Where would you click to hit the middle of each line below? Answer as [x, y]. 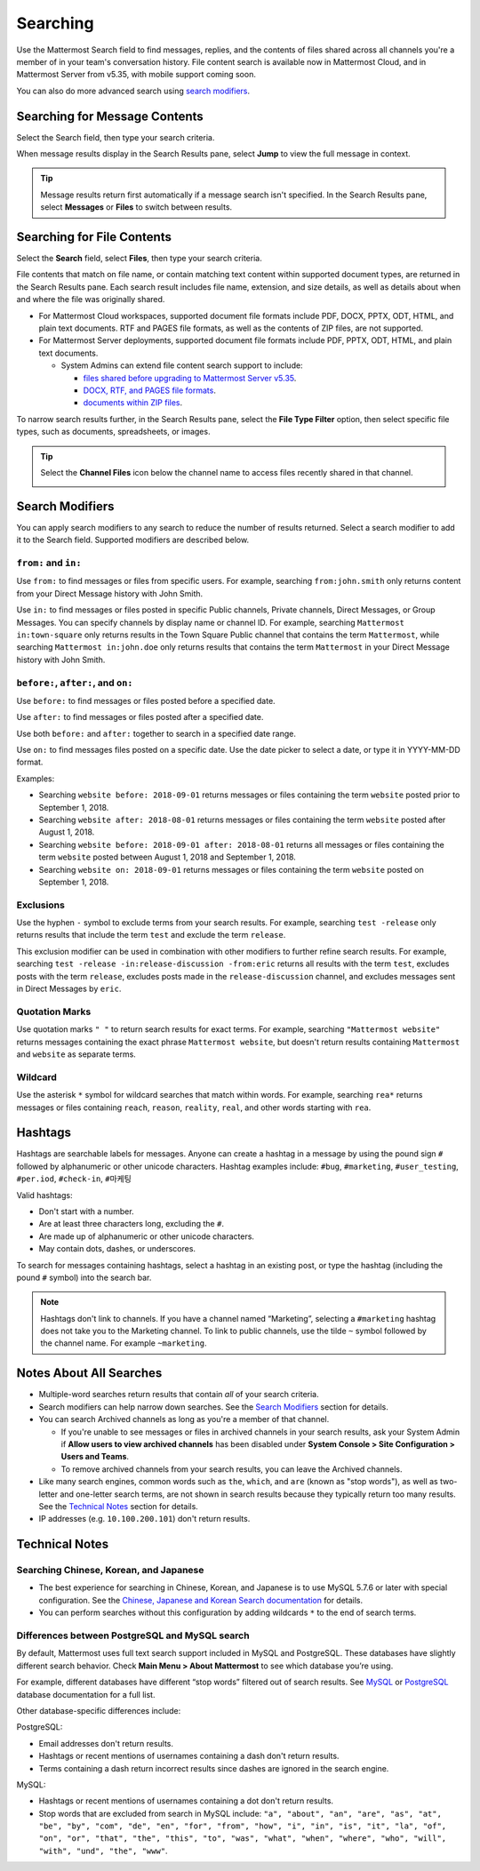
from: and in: [49, 563]
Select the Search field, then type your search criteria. [116, 137]
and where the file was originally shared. [91, 300]
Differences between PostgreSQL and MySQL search [133, 1635]
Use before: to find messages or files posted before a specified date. [146, 700]
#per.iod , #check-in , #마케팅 [74, 1179]
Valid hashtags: [44, 1195]
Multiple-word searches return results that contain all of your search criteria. [179, 1395]
